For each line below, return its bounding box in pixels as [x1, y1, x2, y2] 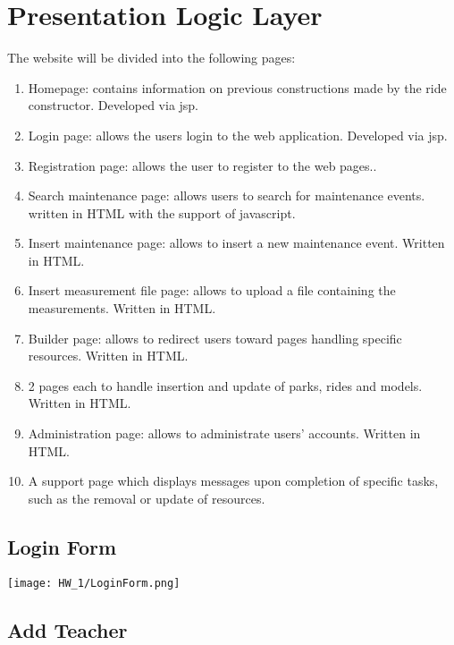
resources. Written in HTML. [28, 346, 189, 365]
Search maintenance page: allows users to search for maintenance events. [28, 186, 425, 205]
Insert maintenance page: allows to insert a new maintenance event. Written [28, 233, 445, 252]
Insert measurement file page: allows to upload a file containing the [28, 281, 396, 300]
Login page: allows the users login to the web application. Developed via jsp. [28, 125, 448, 144]
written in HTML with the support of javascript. [28, 203, 296, 222]
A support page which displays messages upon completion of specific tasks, [28, 471, 439, 490]
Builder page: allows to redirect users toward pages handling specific [28, 328, 402, 347]
